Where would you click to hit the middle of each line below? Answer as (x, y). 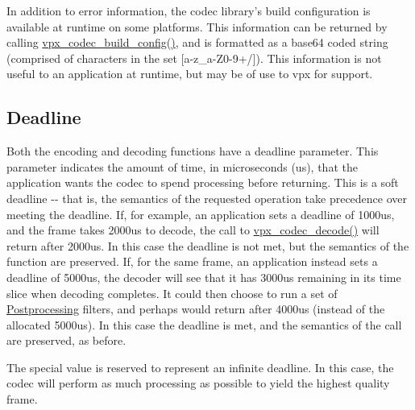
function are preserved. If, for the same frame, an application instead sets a (192, 261)
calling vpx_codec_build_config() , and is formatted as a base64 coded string (197, 42)
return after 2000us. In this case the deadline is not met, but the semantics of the (208, 245)
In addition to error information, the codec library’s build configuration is (189, 10)
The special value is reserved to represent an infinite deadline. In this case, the (200, 367)
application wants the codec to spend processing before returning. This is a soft (203, 182)
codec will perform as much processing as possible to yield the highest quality (198, 383)
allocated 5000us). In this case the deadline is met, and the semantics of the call (204, 324)
